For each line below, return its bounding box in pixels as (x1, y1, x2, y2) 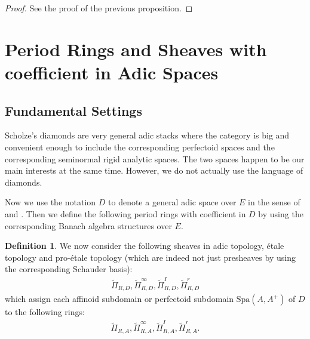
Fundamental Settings (5, 101, 142, 119)
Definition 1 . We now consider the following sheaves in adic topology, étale (5, 239, 284, 252)
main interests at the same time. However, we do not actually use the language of (5, 164, 303, 177)
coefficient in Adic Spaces (5, 60, 219, 84)
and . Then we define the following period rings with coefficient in (5, 207, 246, 220)
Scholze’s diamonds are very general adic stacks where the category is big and (5, 129, 290, 141)
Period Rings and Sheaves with (5, 36, 267, 61)
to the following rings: (5, 306, 85, 318)
